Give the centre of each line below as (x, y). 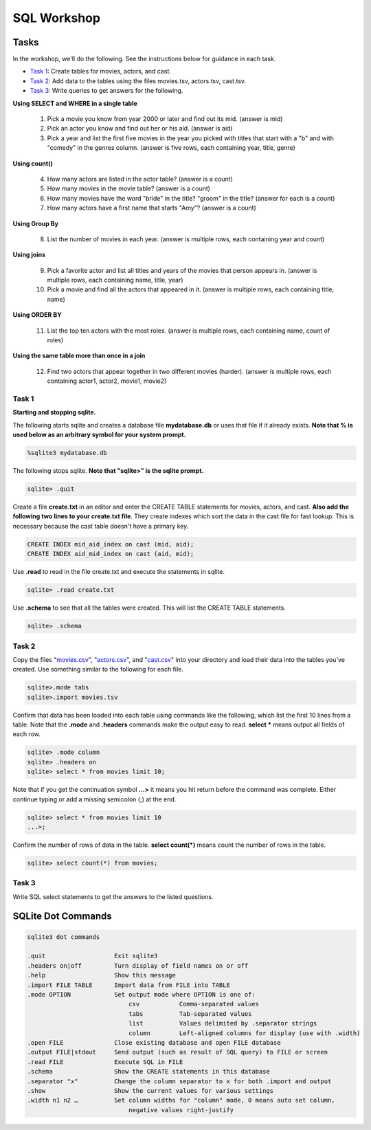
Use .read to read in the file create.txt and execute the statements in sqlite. (119, 572)
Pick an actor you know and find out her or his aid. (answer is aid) (140, 129)
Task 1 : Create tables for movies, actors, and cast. (100, 71)
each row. (27, 734)
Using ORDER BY (37, 315)
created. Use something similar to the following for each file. (98, 669)
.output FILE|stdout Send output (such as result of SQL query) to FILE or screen (178, 1052)
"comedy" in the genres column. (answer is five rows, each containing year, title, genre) (171, 148)
